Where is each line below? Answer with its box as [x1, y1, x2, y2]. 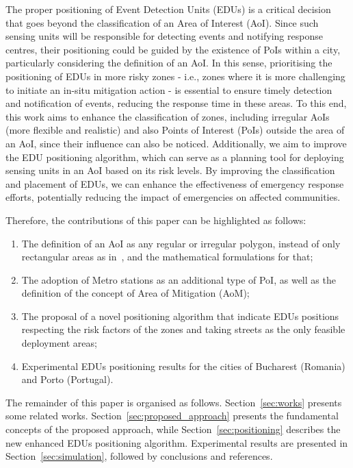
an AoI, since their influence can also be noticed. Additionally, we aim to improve [5, 136, 347, 150]
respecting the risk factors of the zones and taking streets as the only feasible [21, 322, 345, 336]
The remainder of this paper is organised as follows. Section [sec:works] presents [5, 395, 342, 409]
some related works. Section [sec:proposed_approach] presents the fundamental [5, 408, 339, 423]
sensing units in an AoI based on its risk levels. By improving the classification [5, 163, 335, 177]
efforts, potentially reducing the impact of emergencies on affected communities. [5, 190, 341, 204]
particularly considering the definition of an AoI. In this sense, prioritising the [5, 56, 332, 70]
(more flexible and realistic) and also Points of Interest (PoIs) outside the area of [5, 123, 345, 137]
